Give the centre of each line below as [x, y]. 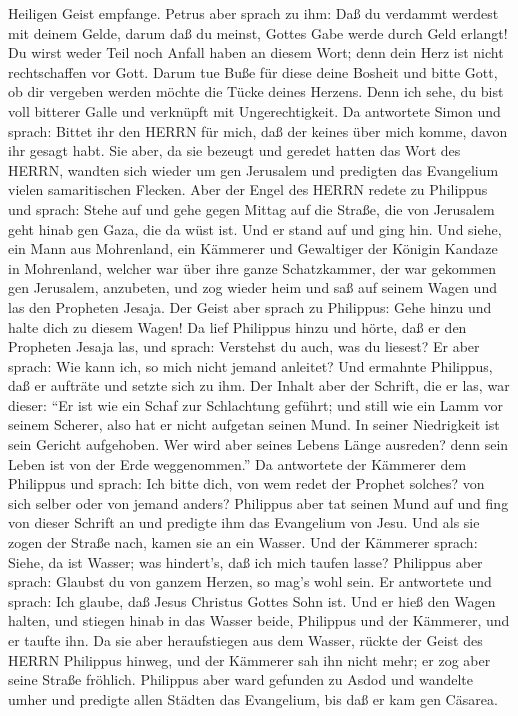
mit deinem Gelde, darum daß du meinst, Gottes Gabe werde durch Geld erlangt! [258, 32]
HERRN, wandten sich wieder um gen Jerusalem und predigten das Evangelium [253, 169]
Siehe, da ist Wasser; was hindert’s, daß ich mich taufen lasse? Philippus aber [245, 561]
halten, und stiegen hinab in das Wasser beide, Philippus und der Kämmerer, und [259, 620]
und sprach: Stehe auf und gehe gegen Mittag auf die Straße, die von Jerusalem [251, 208]
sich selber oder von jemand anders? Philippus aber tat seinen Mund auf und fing [258, 502]
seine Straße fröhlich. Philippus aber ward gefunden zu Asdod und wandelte [240, 679]
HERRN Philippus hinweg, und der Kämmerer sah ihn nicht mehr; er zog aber [249, 659]
